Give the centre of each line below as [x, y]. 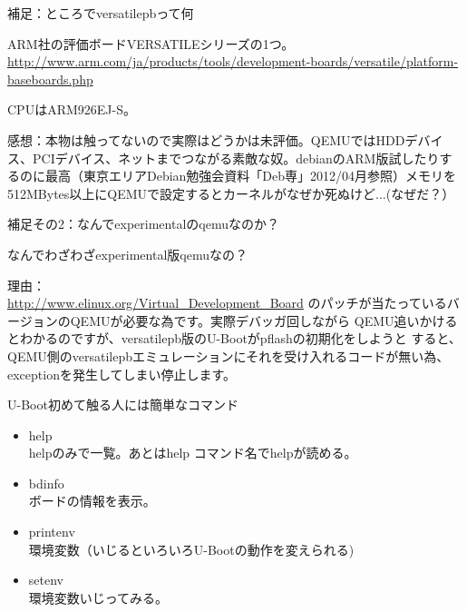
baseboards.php [50, 79]
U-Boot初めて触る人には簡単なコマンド [123, 405]
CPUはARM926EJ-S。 [72, 109]
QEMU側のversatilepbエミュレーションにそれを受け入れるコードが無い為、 [229, 355]
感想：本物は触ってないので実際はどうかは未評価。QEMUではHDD [206, 139]
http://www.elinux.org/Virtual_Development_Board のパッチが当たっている [227, 303]
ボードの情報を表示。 [92, 501]
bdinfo [46, 483]
